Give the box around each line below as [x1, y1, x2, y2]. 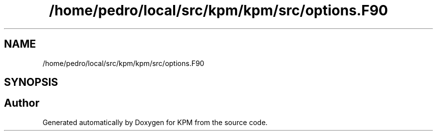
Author [4, 97, 39, 110]
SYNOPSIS [4, 76, 58, 89]
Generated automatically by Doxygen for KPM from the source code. [42, 118, 268, 127]
